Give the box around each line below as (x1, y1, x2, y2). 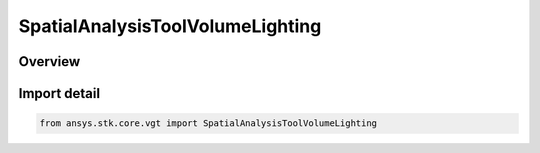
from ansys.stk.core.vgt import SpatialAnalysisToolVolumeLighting (39, 118, 378, 129)
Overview (18, 53, 81, 70)
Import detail (18, 85, 100, 102)
